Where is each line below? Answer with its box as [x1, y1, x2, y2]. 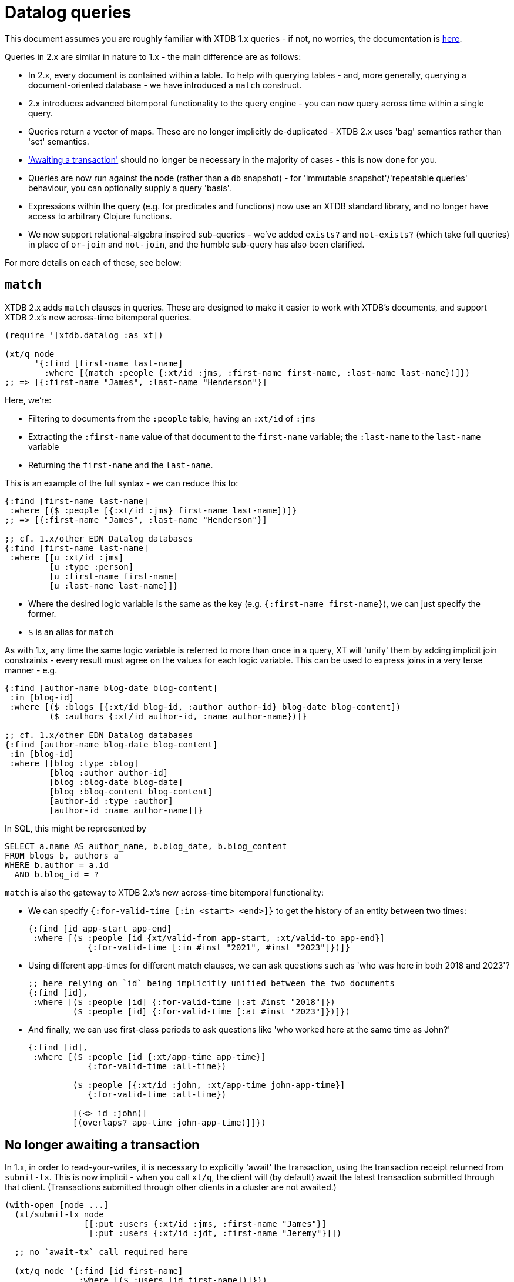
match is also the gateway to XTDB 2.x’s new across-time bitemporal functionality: [5, 887, 324, 897]
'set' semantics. [28, 136, 89, 146]
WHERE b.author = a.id [5, 860, 109, 870]
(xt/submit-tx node [14, 1210, 104, 1220]
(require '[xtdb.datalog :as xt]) [5, 330, 163, 340]
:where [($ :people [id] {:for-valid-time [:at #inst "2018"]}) [33, 997, 335, 1007]
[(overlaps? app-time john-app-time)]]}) [72, 1117, 266, 1127]
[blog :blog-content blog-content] [49, 786, 213, 796]
